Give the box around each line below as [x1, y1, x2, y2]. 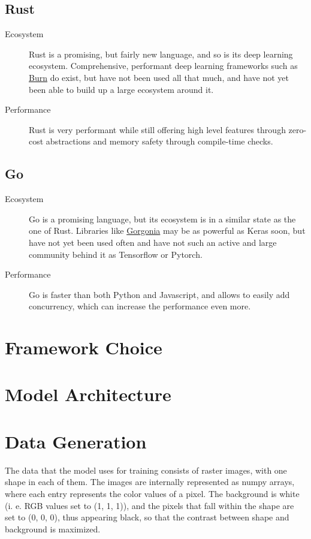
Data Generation [5, 429, 147, 453]
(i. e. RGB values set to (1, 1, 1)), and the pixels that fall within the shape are [5, 499, 294, 511]
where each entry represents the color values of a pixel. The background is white [5, 487, 300, 499]
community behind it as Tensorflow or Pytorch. [29, 248, 203, 260]
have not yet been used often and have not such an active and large [29, 236, 277, 248]
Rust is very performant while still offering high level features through [29, 123, 286, 135]
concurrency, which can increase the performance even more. [29, 300, 251, 312]
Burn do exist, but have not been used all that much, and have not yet [29, 71, 289, 83]
